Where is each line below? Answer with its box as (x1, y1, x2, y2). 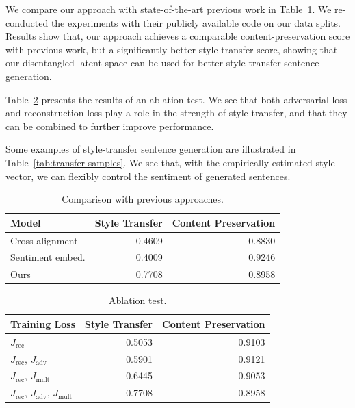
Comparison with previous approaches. (62, 192, 224, 206)
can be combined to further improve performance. (5, 118, 214, 133)
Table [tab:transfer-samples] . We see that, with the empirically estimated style (5, 155, 335, 169)
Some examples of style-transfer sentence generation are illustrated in (5, 142, 296, 156)
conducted (5, 15, 49, 29)
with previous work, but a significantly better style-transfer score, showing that (5, 42, 338, 56)
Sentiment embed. (10, 250, 86, 264)
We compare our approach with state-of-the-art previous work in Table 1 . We (5, 2, 332, 16)
